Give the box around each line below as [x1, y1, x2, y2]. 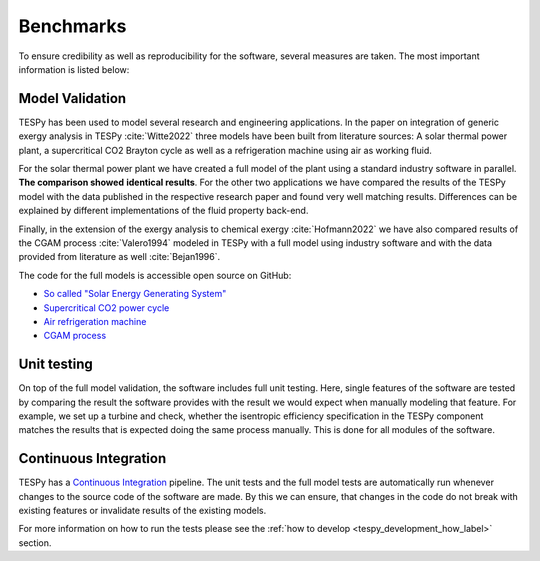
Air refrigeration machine [43, 315, 147, 327]
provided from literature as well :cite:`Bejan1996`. [18, 251, 220, 263]
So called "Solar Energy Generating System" [43, 288, 227, 300]
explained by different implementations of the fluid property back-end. [18, 205, 309, 217]
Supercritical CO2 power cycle [43, 301, 170, 314]
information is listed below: [18, 63, 130, 75]
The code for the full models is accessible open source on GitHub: [18, 269, 292, 281]
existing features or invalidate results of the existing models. [18, 505, 267, 517]
